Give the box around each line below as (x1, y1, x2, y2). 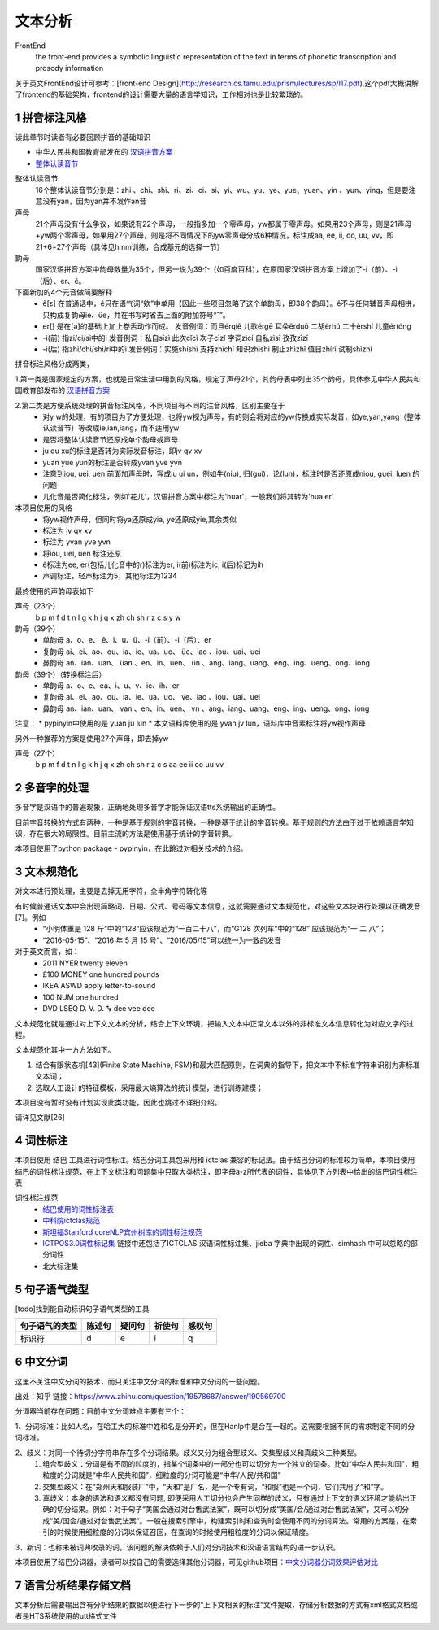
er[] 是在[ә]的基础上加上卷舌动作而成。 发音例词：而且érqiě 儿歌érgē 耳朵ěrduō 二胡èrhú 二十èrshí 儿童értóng (42, 321, 412, 331)
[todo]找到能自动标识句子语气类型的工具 (15, 1304, 150, 1314)
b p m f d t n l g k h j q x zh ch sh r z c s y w (35, 612, 181, 622)
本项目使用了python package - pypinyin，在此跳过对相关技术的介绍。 (15, 843, 248, 853)
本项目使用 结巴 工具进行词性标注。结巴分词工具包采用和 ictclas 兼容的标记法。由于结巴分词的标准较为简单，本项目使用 (15, 1155, 415, 1165)
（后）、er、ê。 (35, 276, 86, 285)
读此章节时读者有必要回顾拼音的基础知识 (15, 133, 150, 142)
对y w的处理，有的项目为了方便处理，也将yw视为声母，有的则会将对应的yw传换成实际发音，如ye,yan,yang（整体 (42, 412, 422, 421)
